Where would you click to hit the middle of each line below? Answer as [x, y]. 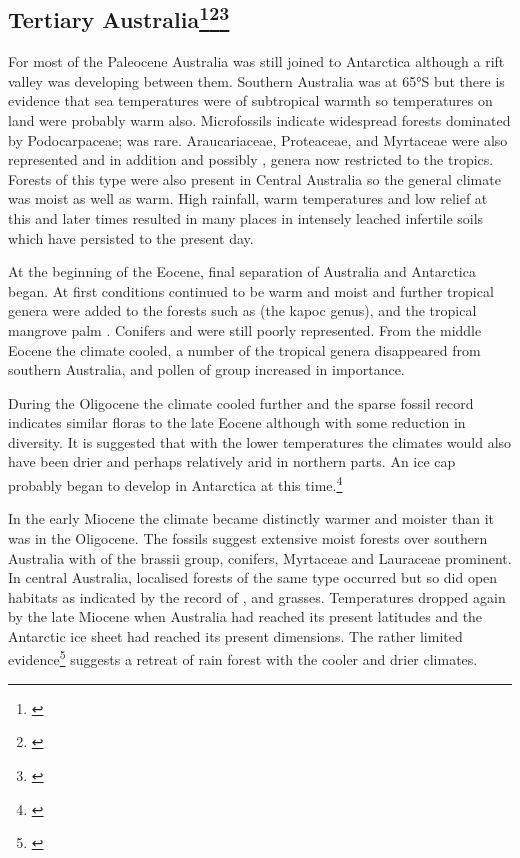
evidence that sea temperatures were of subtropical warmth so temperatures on [250, 100]
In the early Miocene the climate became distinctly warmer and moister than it [251, 518]
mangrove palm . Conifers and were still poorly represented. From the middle [245, 329]
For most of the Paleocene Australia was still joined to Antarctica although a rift [256, 61]
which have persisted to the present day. [131, 237]
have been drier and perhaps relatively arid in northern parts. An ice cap [232, 461]
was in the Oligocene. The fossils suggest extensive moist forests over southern [248, 537]
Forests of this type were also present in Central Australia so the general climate [254, 178]
